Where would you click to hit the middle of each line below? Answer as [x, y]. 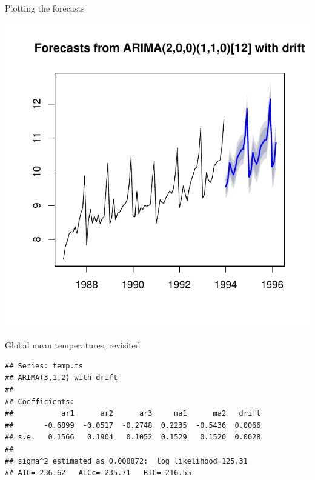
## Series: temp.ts [44, 366]
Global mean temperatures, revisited [73, 345]
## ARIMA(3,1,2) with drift [61, 378]
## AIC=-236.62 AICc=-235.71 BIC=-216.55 [98, 473]
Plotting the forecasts [45, 8]
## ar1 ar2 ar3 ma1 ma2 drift [133, 414]
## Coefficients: [40, 402]
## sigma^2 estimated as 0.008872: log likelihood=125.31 [126, 461]
